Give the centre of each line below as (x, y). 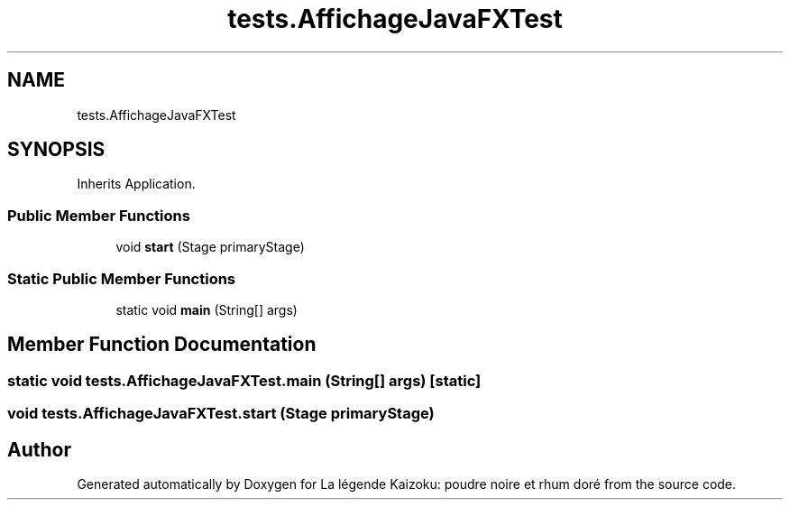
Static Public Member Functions (122, 278)
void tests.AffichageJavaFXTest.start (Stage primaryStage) (221, 414)
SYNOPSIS (56, 150)
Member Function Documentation (162, 345)
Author (39, 449)
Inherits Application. (136, 184)
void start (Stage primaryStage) (210, 247)
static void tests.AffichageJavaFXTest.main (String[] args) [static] (244, 380)
